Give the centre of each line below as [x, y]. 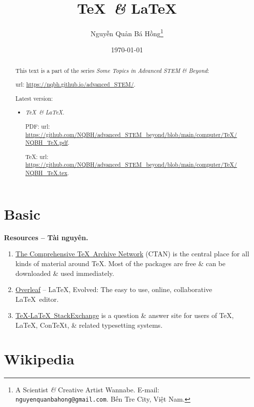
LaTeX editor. [37, 299]
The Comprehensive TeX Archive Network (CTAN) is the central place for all [132, 254]
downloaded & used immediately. [65, 273]
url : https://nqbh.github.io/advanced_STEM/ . [75, 84]
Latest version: [34, 98]
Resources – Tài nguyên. [46, 237]
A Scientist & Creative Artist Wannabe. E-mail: [87, 389]
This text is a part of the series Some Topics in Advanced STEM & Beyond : [112, 70]
